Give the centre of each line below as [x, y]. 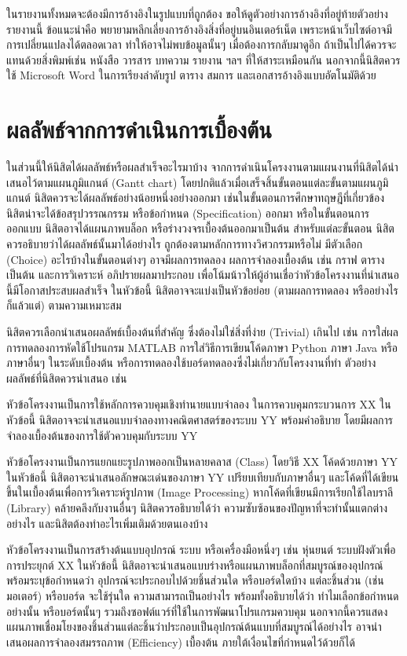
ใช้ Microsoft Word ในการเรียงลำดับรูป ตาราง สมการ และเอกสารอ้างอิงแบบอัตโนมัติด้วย [191, 75]
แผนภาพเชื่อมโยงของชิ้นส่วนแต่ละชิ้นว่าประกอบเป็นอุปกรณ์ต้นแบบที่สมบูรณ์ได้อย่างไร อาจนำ [194, 627]
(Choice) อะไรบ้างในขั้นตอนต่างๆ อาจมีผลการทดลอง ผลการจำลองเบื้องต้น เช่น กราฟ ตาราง [196, 259]
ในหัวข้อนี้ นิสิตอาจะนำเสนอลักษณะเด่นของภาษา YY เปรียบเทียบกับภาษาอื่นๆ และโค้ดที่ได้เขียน [203, 476]
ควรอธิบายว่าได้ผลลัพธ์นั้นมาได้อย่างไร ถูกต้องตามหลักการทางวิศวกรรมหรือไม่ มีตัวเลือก [185, 244]
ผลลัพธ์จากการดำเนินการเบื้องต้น [139, 129]
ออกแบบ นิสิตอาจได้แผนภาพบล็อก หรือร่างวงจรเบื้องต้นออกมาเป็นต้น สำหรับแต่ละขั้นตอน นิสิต [200, 228]
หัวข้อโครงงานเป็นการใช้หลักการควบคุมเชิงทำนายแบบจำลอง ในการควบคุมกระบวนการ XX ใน [199, 404]
